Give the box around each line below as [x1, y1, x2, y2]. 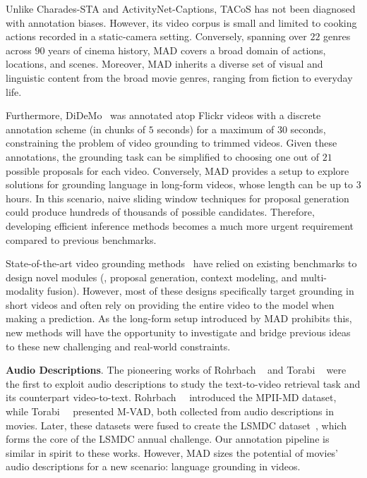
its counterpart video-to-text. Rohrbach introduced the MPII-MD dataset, [6, 390, 337, 405]
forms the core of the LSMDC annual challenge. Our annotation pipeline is [6, 431, 330, 446]
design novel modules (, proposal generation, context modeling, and [6, 269, 298, 284]
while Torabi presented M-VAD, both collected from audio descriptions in [6, 404, 334, 419]
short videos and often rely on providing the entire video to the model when [6, 297, 335, 312]
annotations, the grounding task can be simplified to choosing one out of [6, 149, 320, 164]
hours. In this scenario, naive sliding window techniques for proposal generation [6, 190, 349, 205]
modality [6, 283, 44, 298]
